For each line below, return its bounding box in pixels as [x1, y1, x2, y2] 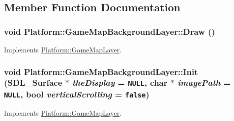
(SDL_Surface [4, 76, 62, 89]
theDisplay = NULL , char [72, 76, 168, 89]
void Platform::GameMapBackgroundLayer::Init [4, 65, 198, 77]
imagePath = [177, 76, 231, 89]
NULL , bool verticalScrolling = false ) [4, 88, 149, 100]
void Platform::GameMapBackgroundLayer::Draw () [4, 25, 215, 37]
